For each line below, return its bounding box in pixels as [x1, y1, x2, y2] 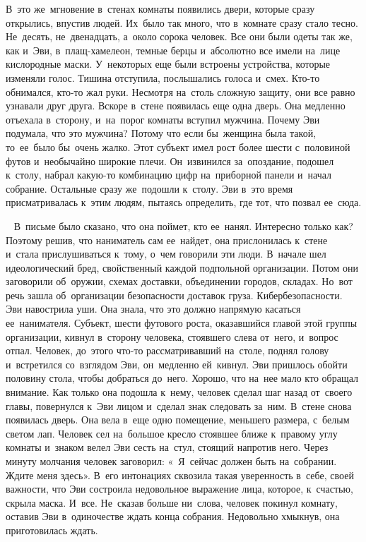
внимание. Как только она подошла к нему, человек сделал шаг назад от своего [6, 385, 353, 399]
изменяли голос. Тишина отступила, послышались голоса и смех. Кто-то [6, 70, 320, 85]
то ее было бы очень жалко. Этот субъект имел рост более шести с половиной [6, 139, 350, 154]
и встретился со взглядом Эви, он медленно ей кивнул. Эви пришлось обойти [6, 356, 348, 371]
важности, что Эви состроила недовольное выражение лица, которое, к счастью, [6, 481, 353, 496]
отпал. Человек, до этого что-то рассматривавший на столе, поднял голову [6, 343, 329, 358]
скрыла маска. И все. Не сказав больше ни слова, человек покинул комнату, [6, 495, 338, 510]
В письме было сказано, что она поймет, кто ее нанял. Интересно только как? [13, 218, 353, 233]
